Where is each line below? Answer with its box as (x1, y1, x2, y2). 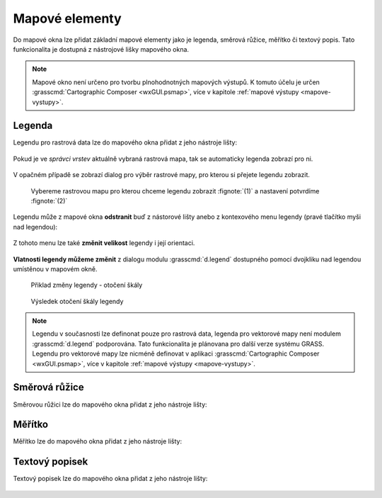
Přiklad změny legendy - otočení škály (30, 281, 143, 290)
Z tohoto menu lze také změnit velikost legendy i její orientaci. (13, 239, 195, 247)
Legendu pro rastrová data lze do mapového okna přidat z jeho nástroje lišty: (13, 138, 237, 147)
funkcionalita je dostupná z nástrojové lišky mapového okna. (13, 45, 190, 53)
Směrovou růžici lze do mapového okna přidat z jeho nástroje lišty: (13, 400, 208, 409)
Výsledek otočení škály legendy (30, 297, 124, 305)
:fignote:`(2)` (30, 196, 68, 205)
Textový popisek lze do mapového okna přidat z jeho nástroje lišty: (13, 475, 208, 483)
